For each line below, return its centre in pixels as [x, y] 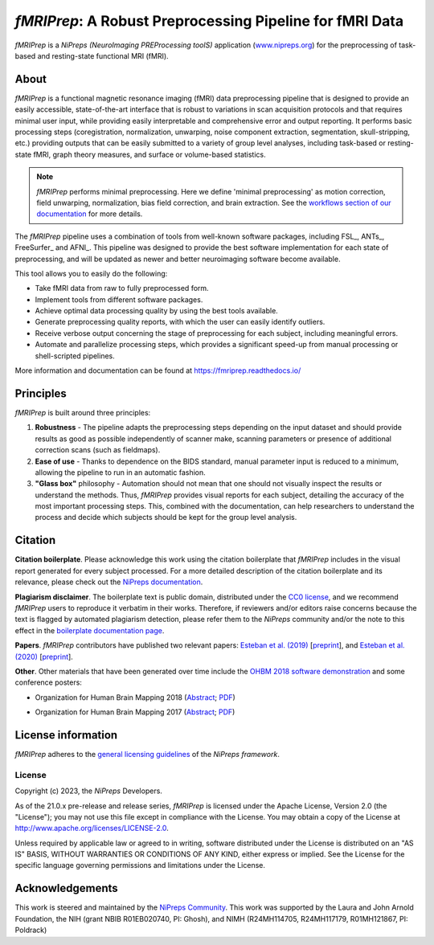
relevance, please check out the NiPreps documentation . [109, 582]
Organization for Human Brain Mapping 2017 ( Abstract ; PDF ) [135, 712]
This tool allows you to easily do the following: [91, 273]
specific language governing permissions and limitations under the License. [140, 865]
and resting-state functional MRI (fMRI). [103, 55]
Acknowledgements [66, 888]
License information [66, 735]
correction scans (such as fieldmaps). [98, 450]
